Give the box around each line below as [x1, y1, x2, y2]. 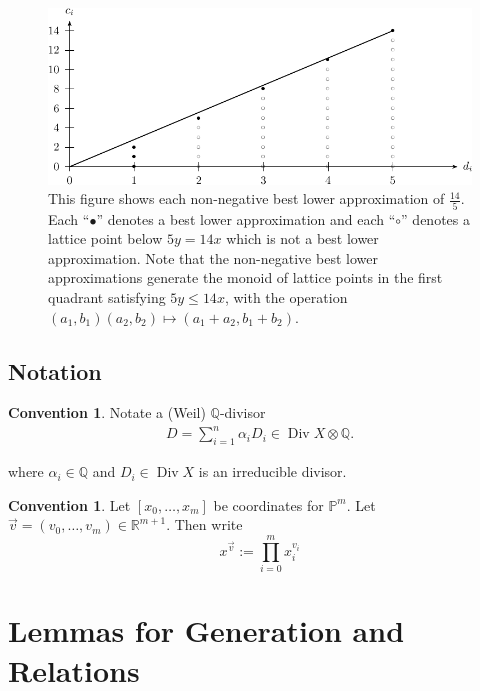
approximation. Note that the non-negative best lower [48, 247, 378, 268]
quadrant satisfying [48, 286, 166, 307]
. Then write [166, 514, 243, 535]
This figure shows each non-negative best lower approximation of [48, 188, 445, 209]
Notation [8, 355, 102, 386]
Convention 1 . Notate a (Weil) [8, 402, 206, 423]
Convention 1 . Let [8, 494, 131, 515]
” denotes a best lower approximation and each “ [96, 208, 396, 229]
